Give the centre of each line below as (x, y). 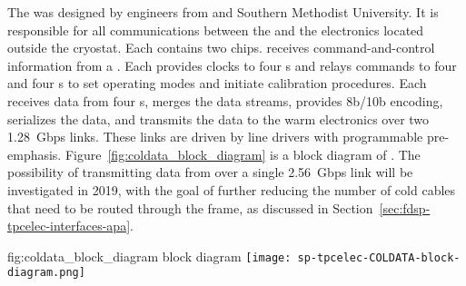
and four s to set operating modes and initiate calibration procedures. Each (217, 83)
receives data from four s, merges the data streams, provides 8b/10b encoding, (225, 100)
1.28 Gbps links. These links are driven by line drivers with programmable (215, 137)
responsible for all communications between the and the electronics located (216, 30)
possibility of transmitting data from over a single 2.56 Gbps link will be (210, 172)
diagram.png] (46, 273)
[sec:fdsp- (405, 207)
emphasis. (35, 154)
